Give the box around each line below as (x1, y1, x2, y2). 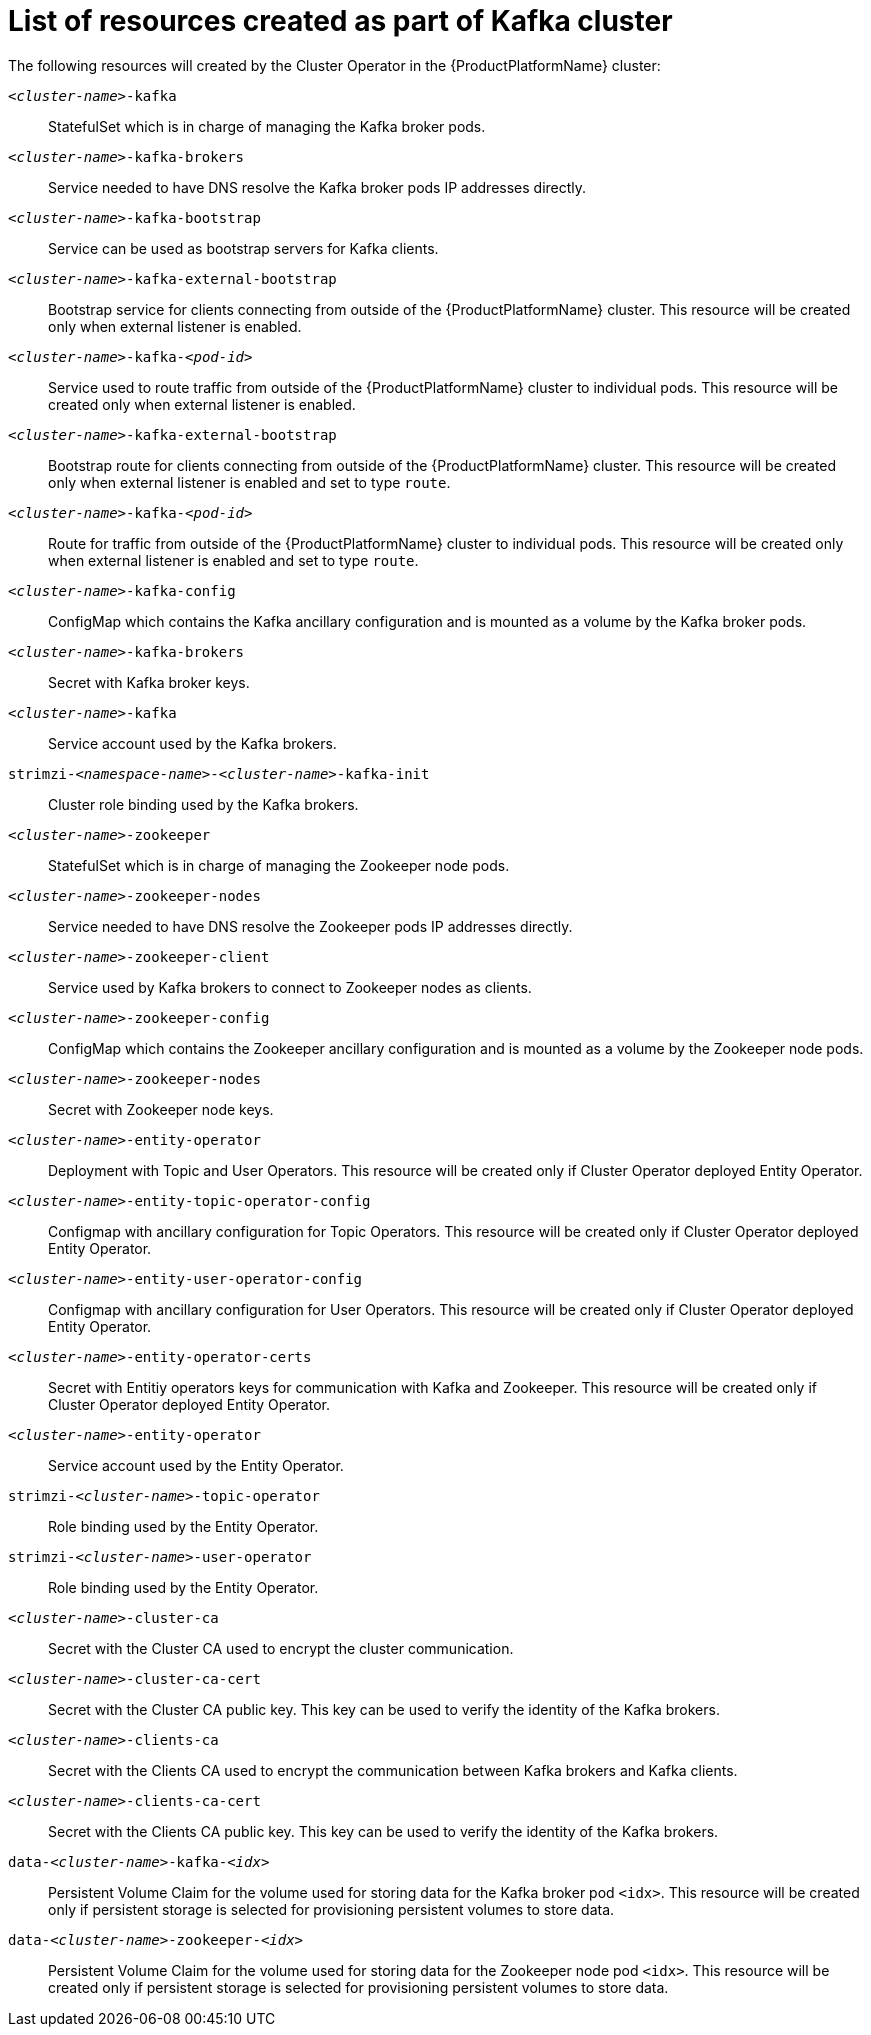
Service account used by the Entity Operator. (48, 1456, 344, 1474)
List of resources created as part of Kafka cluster (8, 4, 673, 38)
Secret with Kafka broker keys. (48, 673, 250, 691)
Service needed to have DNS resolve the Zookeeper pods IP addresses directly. (48, 917, 573, 935)
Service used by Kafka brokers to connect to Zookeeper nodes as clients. (48, 978, 532, 996)
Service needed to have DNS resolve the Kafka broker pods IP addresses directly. (48, 178, 587, 196)
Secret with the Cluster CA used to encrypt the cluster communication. (48, 1639, 514, 1657)
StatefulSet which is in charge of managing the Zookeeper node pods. (48, 856, 510, 874)
